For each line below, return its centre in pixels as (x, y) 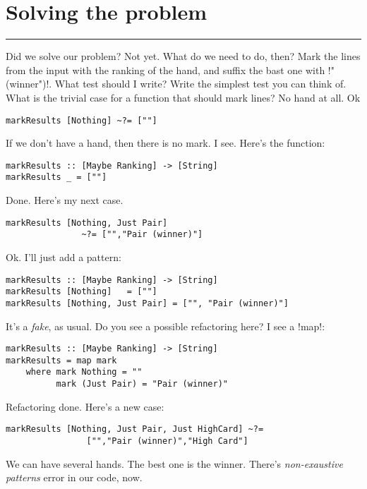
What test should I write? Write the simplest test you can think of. (200, 84)
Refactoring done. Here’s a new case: (85, 406)
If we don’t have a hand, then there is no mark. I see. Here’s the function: (166, 143)
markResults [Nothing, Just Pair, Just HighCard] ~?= (135, 429)
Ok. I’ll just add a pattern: (64, 256)
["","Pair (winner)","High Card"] (167, 441)
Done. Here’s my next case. (65, 200)
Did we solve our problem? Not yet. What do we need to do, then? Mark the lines (183, 56)
